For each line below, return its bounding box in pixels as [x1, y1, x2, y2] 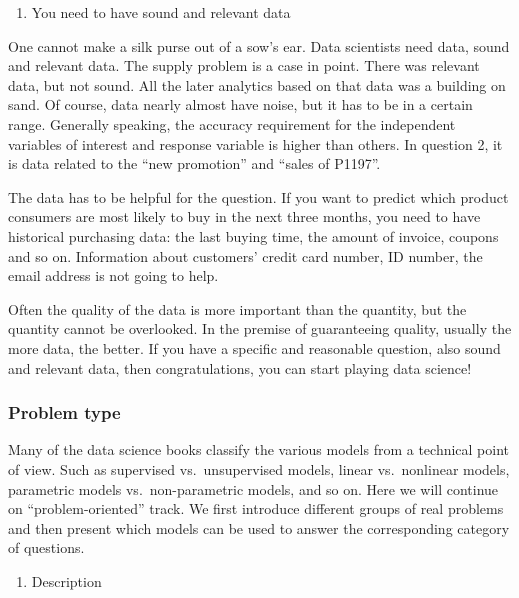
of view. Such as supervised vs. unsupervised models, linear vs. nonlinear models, [8, 458, 510, 479]
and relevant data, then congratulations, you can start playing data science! [8, 357, 472, 378]
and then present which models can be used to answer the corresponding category [8, 517, 510, 538]
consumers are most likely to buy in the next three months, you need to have [8, 206, 481, 227]
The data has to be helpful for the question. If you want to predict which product [8, 186, 509, 207]
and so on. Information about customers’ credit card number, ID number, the [8, 245, 483, 266]
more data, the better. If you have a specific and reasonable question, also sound [8, 337, 501, 358]
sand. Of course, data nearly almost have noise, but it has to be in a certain [8, 94, 473, 115]
